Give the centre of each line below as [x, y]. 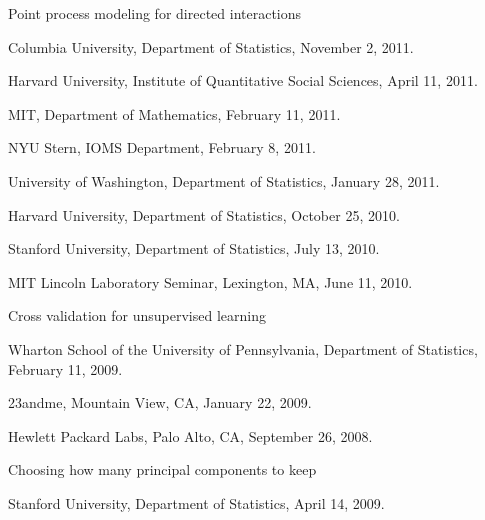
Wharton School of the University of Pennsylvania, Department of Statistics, [243, 348]
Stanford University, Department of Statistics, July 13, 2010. [194, 248]
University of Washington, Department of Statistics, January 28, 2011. [224, 180]
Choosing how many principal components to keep [162, 469]
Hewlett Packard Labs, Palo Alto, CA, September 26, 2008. [190, 435]
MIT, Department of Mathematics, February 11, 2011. [174, 113]
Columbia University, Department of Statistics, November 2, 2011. [211, 46]
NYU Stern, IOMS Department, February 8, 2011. [162, 147]
